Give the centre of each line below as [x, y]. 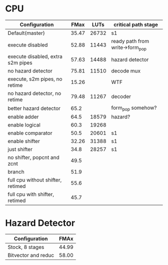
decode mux [126, 71]
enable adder [23, 117]
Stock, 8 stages [26, 247]
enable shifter [24, 141]
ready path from [130, 41]
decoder [121, 96]
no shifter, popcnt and [34, 157]
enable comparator [30, 133]
